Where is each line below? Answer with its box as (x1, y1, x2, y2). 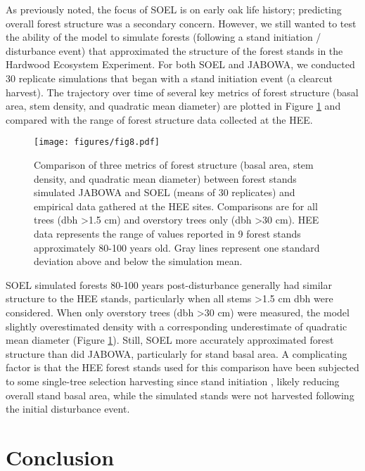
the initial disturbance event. (6, 401, 130, 416)
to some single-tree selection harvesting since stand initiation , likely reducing (6, 373, 340, 388)
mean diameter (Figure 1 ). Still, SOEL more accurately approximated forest (6, 333, 334, 347)
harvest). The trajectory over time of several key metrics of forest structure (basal (6, 84, 359, 99)
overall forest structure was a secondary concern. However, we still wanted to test (6, 15, 357, 30)
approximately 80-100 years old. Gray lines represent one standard (34, 240, 320, 254)
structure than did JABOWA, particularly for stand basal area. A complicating (6, 346, 347, 361)
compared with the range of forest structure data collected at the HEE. (6, 112, 313, 127)
